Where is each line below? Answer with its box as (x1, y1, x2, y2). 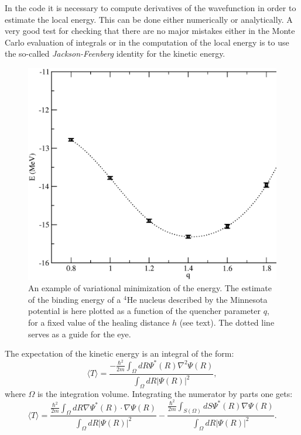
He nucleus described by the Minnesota (126, 293, 268, 305)
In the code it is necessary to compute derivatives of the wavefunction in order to (5, 2, 296, 13)
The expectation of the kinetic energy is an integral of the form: (5, 347, 234, 360)
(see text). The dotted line (179, 316, 275, 329)
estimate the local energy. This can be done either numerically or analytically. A (5, 13, 293, 25)
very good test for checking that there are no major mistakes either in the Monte (5, 25, 295, 37)
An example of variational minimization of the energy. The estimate (28, 282, 272, 294)
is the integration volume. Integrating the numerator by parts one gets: (37, 387, 293, 399)
